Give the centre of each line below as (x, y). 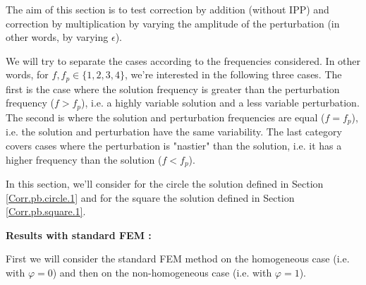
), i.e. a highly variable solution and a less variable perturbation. (220, 103)
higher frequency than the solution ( (84, 159)
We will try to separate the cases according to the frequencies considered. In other (183, 60)
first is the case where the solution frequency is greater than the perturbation (173, 89)
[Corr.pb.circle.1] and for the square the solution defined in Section (150, 197)
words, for (27, 74)
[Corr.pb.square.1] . (46, 211)
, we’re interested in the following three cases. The (233, 74)
